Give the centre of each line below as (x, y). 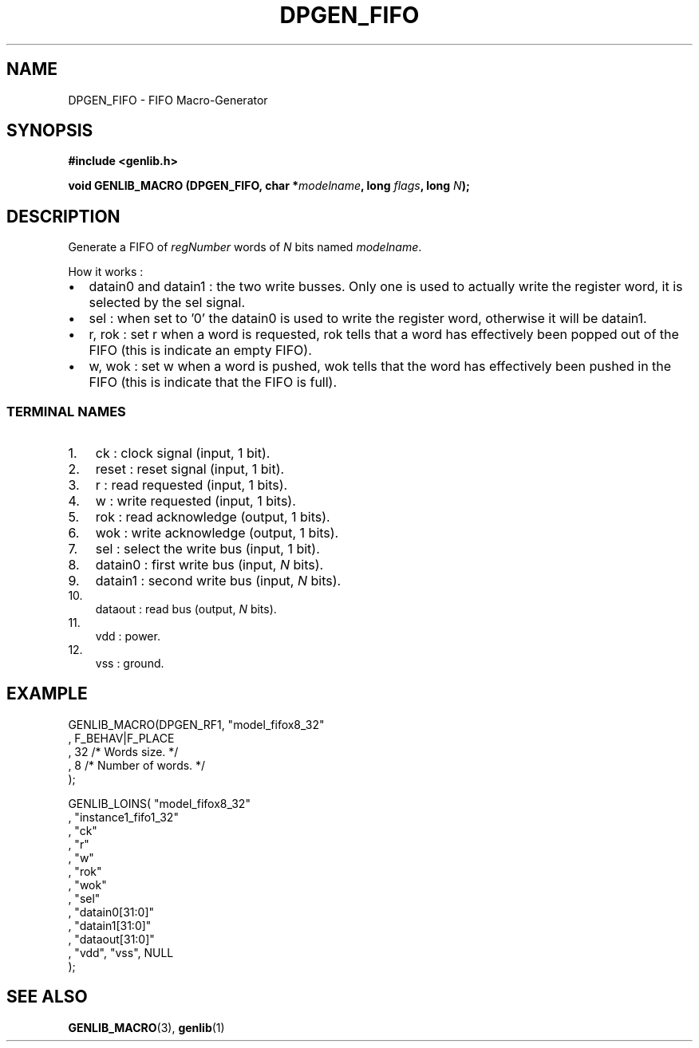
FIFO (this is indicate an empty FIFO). (200, 351)
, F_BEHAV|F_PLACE (121, 738)
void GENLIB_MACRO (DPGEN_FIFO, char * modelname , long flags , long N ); (269, 186)
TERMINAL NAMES (66, 411)
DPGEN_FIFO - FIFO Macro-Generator (168, 100)
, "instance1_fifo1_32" (123, 817)
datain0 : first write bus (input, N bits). (209, 565)
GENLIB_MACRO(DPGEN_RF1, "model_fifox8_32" (196, 724)
